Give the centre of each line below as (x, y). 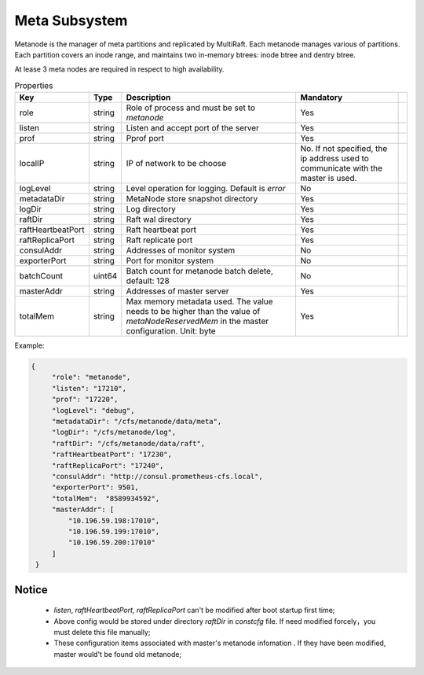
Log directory (151, 209)
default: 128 (148, 281)
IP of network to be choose (176, 164)
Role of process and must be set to (190, 108)
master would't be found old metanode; (118, 654)
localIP (32, 164)
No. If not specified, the (344, 149)
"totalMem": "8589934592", (106, 498)
